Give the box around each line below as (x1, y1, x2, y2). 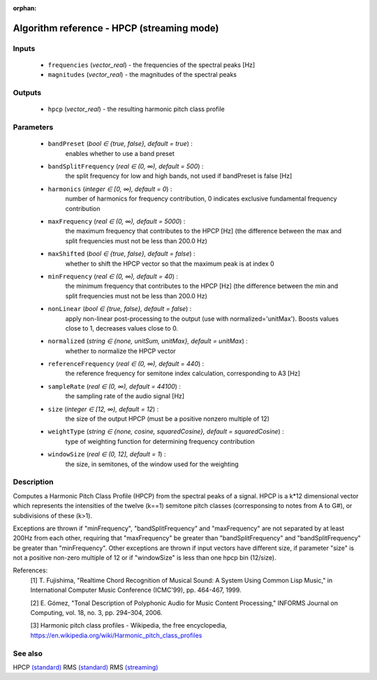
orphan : (13, 4, 37, 12)
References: (13, 566, 48, 574)
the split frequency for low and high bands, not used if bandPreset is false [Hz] (65, 172, 293, 180)
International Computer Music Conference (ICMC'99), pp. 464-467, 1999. (30, 586, 242, 594)
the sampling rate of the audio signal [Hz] (65, 392, 185, 400)
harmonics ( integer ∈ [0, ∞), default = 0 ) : (47, 185, 172, 193)
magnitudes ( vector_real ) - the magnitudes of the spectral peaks (47, 71, 237, 79)
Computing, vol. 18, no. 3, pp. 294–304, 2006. (30, 609, 163, 617)
